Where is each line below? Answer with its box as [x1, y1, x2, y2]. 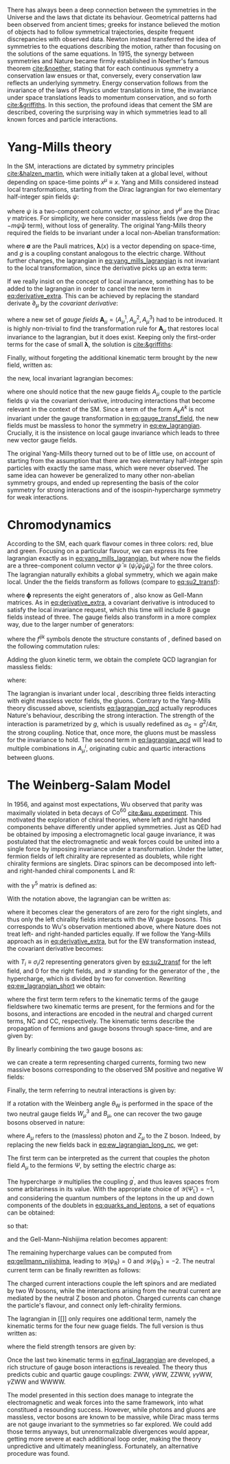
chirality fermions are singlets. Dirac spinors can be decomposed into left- [7, 859, 218, 868]
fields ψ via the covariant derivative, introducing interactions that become [7, 396, 215, 405]
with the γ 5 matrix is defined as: [7, 880, 97, 890]
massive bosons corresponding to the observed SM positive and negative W [7, 1065, 223, 1074]
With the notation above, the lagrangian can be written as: [7, 894, 172, 903]
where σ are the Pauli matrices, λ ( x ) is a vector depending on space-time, [7, 242, 216, 250]
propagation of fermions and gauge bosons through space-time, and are [7, 1024, 213, 1033]
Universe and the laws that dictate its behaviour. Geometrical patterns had [7, 13, 218, 21]
